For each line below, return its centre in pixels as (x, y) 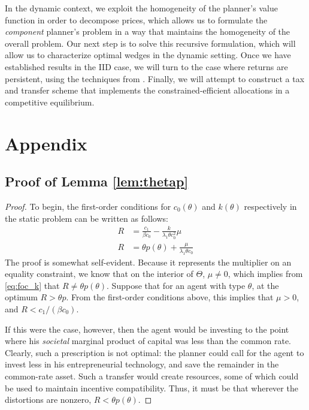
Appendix (46, 143)
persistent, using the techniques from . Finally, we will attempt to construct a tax (155, 78)
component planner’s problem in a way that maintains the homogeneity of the (148, 31)
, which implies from (265, 274)
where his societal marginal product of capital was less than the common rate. (148, 341)
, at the (265, 285)
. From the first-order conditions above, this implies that (170, 297)
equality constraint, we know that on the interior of (99, 274)
